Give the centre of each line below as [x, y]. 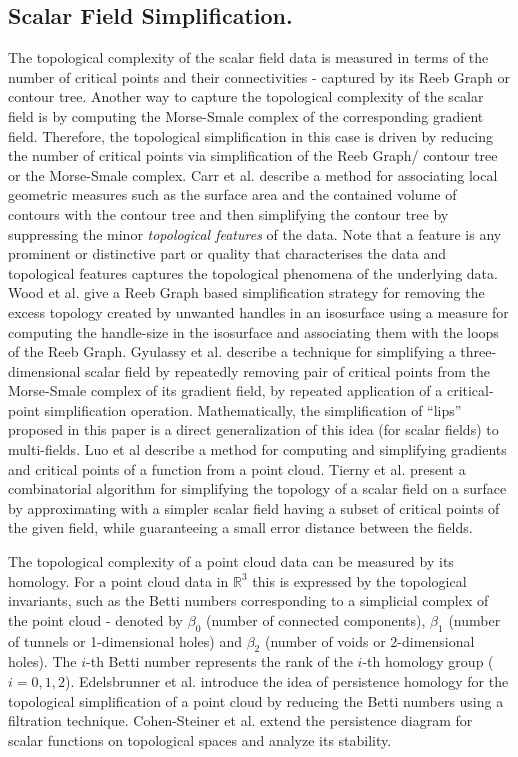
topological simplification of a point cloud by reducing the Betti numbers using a [256, 700]
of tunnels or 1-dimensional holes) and [125, 640]
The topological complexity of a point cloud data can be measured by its [231, 561]
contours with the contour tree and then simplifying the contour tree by [228, 213]
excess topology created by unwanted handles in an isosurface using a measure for [258, 311]
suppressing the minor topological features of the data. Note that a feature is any [255, 233]
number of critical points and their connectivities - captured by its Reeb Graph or [259, 76]
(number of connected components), [315, 619]
